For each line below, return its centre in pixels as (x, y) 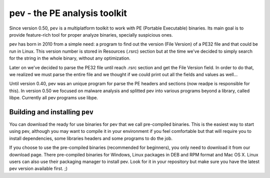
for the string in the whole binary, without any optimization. (70, 58)
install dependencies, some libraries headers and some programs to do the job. (91, 138)
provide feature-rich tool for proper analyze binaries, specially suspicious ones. (91, 35)
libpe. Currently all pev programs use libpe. (54, 98)
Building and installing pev (51, 112)
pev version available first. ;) (38, 168)
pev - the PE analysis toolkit (68, 13)
